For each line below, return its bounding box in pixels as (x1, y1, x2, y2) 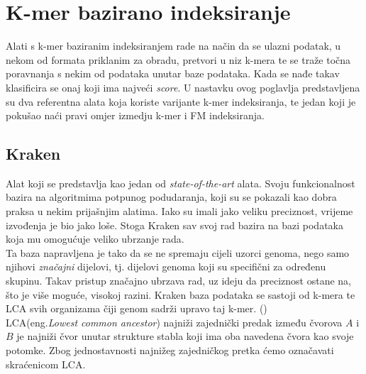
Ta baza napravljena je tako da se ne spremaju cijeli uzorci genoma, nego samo (6, 245, 350, 260)
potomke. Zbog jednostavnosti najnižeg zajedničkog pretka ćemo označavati (6, 343, 334, 358)
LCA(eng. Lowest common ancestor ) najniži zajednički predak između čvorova (6, 314, 343, 329)
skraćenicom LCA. (6, 356, 86, 371)
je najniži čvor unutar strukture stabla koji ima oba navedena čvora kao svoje (16, 329, 354, 343)
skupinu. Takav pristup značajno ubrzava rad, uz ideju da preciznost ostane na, (6, 273, 352, 288)
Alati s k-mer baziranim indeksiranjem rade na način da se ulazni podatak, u (6, 38, 341, 53)
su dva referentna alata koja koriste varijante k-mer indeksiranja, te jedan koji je (6, 94, 356, 109)
